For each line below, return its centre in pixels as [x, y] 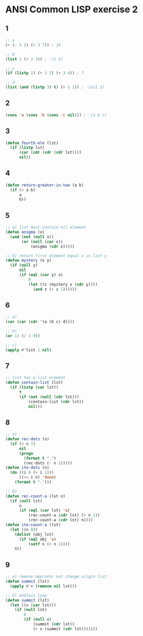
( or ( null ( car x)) [42, 242]
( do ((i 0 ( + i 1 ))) [32, 473]
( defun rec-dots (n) [28, 439]
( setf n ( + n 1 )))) [49, 544]
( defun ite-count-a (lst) [33, 525]
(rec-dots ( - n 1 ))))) [48, 463]
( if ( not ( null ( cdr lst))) [49, 397]
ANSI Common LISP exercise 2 [71, 10]
